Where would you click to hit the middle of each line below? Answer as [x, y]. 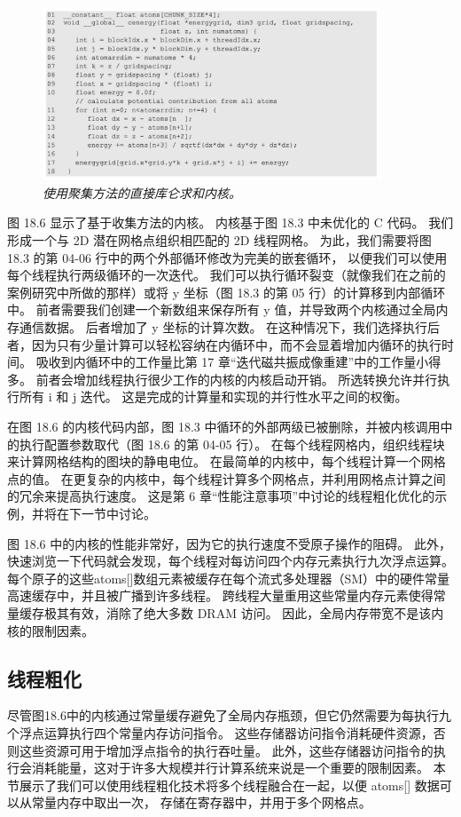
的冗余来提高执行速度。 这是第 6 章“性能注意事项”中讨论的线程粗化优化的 [221, 496]
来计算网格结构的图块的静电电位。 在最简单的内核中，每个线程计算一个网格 [227, 461]
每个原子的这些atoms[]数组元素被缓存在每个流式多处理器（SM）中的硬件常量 [229, 578]
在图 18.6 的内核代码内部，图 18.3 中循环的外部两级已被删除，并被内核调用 [224, 426]
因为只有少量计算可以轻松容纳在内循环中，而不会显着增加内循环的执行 [236, 344]
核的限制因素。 [51, 630]
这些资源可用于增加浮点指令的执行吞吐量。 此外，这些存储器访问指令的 [226, 750]
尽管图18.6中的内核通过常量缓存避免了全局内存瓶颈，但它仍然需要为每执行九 [229, 715]
